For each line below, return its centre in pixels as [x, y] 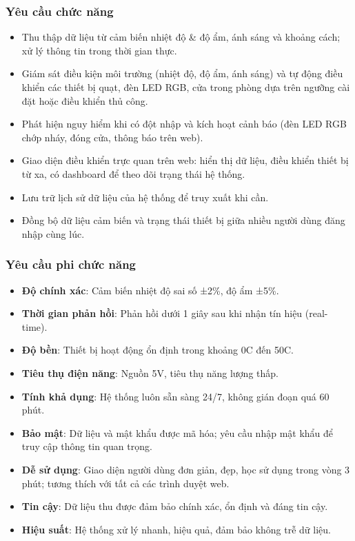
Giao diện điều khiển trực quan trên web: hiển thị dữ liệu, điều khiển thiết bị [185, 160]
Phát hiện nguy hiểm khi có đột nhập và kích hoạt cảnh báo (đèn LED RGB [184, 124]
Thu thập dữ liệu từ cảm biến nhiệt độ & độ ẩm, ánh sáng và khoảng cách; [181, 37]
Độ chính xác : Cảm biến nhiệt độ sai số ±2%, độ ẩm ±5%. [150, 290]
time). [34, 326]
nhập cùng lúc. [53, 233]
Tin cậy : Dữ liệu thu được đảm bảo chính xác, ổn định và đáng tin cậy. [175, 506]
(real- [316, 313]
